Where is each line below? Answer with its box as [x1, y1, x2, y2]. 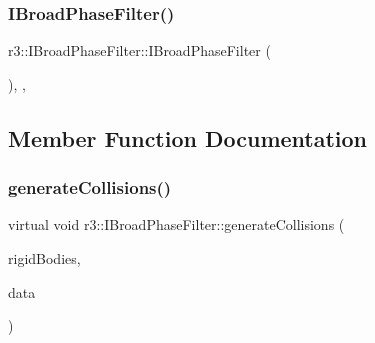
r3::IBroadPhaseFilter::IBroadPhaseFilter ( [8, 40, 271, 61]
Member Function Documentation [8, 122, 368, 153]
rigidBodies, [8, 248, 81, 268]
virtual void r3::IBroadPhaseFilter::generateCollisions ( [8, 214, 345, 235]
